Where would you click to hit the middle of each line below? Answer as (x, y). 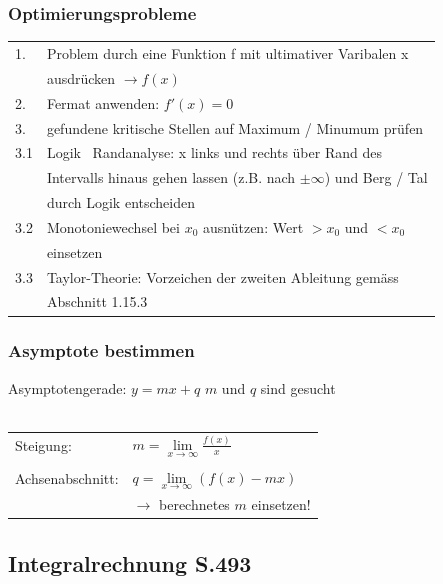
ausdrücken (81, 77)
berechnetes (194, 504)
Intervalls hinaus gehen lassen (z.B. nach (171, 177)
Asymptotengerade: (67, 387)
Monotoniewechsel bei (113, 226)
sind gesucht (298, 387)
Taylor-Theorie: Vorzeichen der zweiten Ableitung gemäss (222, 276)
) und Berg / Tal (376, 177)
